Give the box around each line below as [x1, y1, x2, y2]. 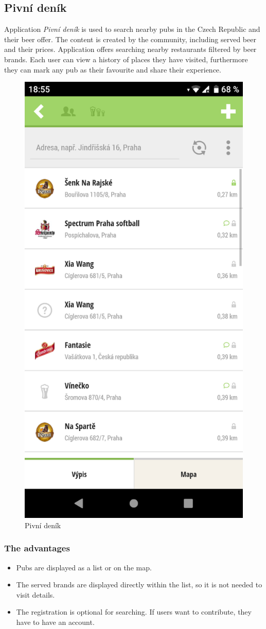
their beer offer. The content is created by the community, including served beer [4, 33, 256, 44]
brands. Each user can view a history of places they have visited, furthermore [4, 53, 248, 64]
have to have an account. [16, 616, 95, 627]
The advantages [4, 542, 70, 554]
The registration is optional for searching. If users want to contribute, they [16, 606, 252, 617]
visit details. [16, 589, 55, 600]
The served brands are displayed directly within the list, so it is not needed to [16, 579, 262, 590]
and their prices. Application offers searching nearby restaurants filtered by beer [4, 44, 257, 55]
